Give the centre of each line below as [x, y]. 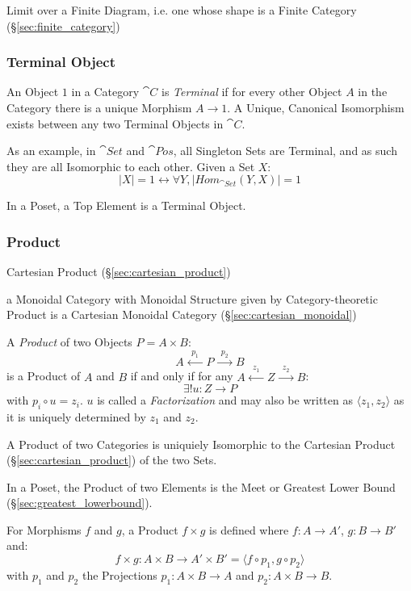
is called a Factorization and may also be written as [225, 400]
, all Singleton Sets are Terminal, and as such [285, 151]
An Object [33, 92]
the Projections [120, 574]
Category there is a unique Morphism [99, 107]
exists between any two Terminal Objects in [115, 123]
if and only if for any [182, 376]
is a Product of [44, 376]
